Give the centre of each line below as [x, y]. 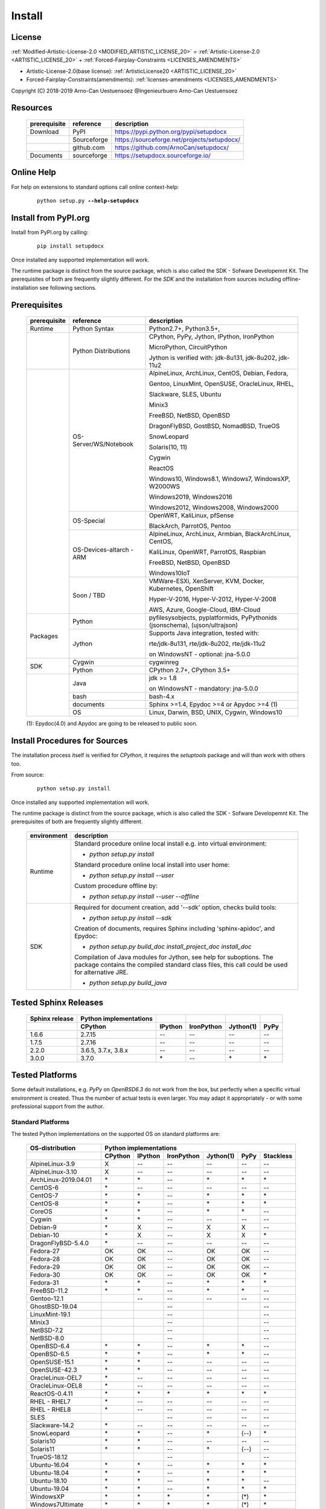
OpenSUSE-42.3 [54, 1370]
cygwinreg [164, 662]
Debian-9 [43, 1227]
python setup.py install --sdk [131, 917]
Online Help [34, 172]
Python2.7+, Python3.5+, [184, 329]
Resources [32, 108]
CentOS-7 [44, 1195]
